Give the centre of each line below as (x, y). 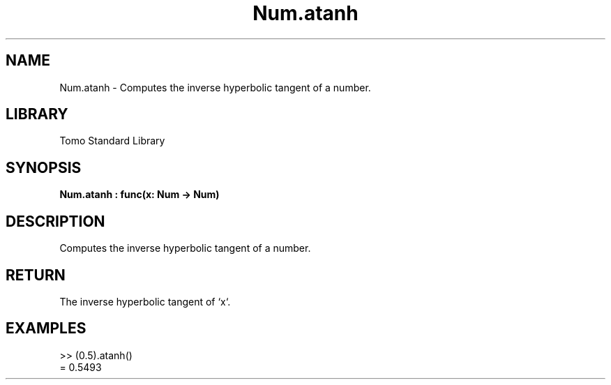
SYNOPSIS (44, 167)
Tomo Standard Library (112, 141)
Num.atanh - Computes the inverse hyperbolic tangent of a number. (215, 87)
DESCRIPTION (55, 221)
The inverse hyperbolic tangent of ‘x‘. (145, 301)
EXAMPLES (46, 329)
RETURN (36, 275)
